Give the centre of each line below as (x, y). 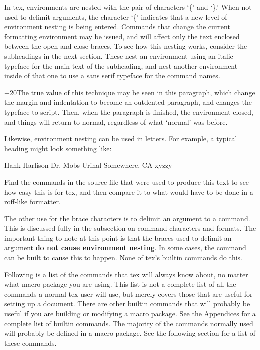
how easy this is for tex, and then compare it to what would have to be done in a (129, 192)
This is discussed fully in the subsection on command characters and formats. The (130, 228)
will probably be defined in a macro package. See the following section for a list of (130, 333)
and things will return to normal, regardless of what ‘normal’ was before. (116, 121)
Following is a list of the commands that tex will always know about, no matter (126, 274)
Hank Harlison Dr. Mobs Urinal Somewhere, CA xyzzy (88, 165)
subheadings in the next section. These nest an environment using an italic (119, 55)
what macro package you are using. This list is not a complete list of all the (120, 284)
